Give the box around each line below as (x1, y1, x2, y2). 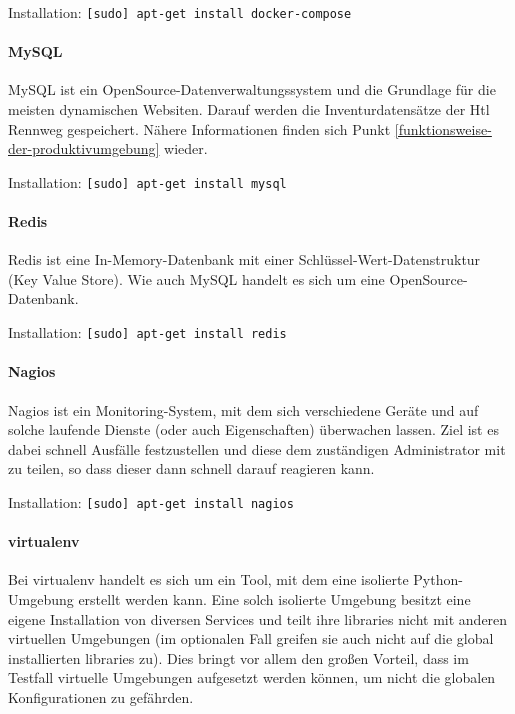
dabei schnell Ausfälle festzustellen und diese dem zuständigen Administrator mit (8, 438, 506, 459)
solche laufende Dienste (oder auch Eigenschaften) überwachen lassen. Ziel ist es (8, 419, 499, 440)
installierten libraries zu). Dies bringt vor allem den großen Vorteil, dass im (8, 647, 469, 668)
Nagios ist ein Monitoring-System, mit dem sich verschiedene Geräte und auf (8, 399, 479, 420)
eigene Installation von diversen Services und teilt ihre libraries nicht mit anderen (8, 608, 508, 629)
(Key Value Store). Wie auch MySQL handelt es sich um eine (8, 268, 385, 289)
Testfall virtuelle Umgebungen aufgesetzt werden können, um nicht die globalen (8, 667, 496, 688)
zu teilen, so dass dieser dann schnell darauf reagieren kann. (8, 458, 375, 479)
